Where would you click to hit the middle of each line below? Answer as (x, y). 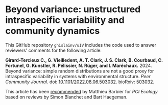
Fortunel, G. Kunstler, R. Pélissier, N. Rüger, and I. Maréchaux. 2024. (79, 65)
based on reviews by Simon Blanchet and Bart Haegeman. (66, 97)
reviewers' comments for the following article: (54, 50)
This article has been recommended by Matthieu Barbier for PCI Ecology (82, 91)
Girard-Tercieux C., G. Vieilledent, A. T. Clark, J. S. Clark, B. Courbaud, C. (84, 60)
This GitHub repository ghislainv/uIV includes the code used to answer (81, 45)
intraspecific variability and (65, 20)
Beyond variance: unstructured (73, 9)
